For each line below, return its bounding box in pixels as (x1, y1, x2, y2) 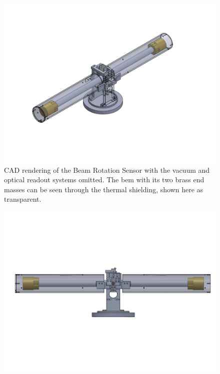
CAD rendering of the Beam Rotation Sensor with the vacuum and (4, 164, 210, 175)
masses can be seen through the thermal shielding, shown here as (4, 184, 203, 194)
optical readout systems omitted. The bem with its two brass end (4, 174, 204, 185)
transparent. (4, 194, 41, 204)
